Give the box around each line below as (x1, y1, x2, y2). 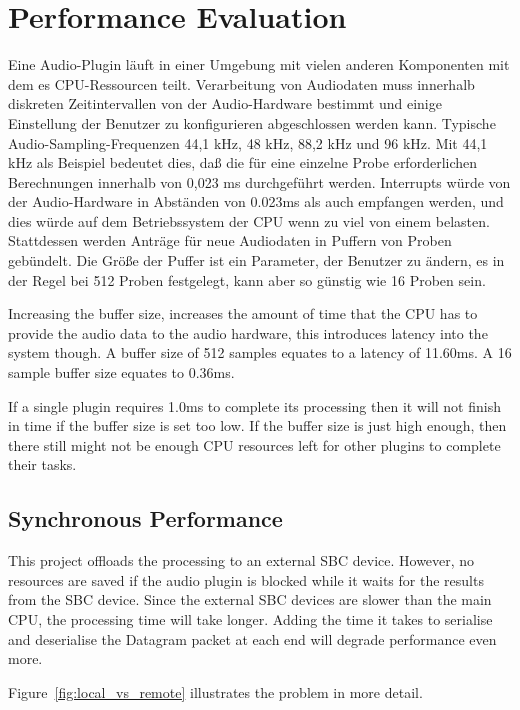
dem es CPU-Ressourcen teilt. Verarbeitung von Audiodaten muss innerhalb (8, 73, 475, 94)
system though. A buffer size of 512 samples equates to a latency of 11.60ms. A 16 (8, 342, 512, 363)
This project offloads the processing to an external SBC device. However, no (8, 550, 475, 571)
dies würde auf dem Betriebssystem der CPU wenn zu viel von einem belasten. (8, 210, 490, 231)
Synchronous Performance (8, 503, 283, 534)
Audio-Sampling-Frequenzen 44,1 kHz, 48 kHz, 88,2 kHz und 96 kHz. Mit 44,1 (8, 132, 488, 153)
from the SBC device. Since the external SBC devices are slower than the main (8, 589, 492, 610)
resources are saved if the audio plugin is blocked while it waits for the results (8, 569, 484, 590)
